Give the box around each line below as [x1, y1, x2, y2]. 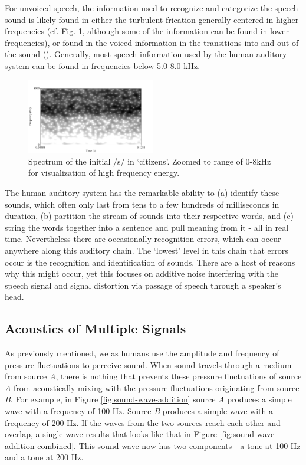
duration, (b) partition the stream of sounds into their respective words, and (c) [5, 209, 294, 222]
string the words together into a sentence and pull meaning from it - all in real [5, 221, 289, 233]
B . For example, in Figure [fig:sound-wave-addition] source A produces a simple [5, 393, 292, 405]
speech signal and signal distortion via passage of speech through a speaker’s [5, 279, 281, 291]
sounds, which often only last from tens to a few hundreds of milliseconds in [5, 198, 279, 210]
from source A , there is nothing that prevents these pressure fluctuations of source [5, 370, 302, 382]
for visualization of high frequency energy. [28, 166, 180, 179]
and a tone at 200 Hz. [5, 451, 84, 463]
